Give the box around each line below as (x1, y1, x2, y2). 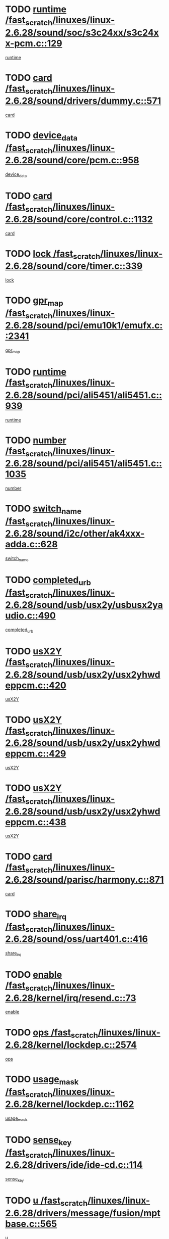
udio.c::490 (5, 610, 56, 622)
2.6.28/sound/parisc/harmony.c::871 (5, 874, 164, 885)
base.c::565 (5, 1218, 57, 1229)
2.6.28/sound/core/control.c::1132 (5, 213, 153, 225)
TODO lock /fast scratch (5, 248, 101, 261)
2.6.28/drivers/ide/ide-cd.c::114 (5, 1159, 143, 1171)
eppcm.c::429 (5, 748, 66, 759)
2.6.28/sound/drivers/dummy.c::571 (5, 95, 161, 107)
